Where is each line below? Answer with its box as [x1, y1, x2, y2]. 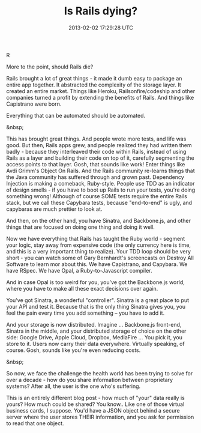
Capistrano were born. [6, 100, 62, 107]
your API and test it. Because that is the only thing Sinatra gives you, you [6, 303, 186, 310]
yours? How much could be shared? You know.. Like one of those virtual [6, 401, 185, 408]
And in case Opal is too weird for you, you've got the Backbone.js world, [6, 278, 185, 286]
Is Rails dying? [64, 4, 138, 18]
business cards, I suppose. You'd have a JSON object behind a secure [6, 407, 180, 414]
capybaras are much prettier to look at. [6, 205, 103, 213]
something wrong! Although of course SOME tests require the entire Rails [6, 192, 188, 199]
